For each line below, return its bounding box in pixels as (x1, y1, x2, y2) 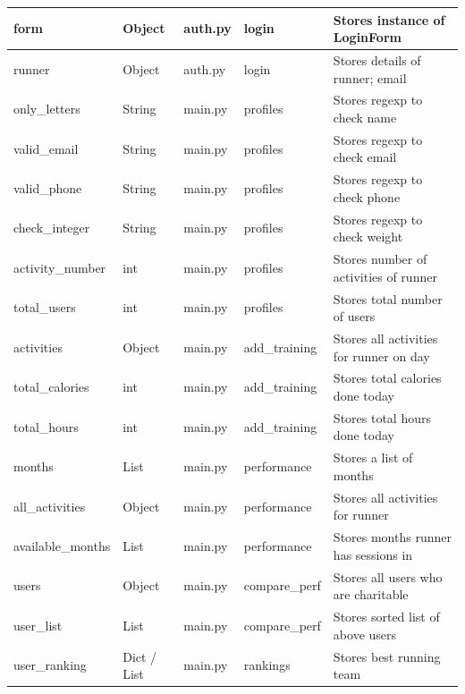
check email (333, 148, 397, 166)
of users (333, 307, 376, 326)
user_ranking (13, 656, 87, 674)
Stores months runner (333, 528, 452, 546)
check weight (333, 227, 403, 246)
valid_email (13, 139, 79, 157)
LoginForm (333, 28, 402, 47)
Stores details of (333, 50, 421, 69)
